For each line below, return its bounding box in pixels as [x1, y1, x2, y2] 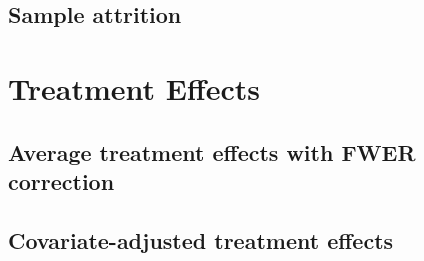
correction [8, 165, 115, 196]
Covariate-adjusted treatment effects [8, 224, 394, 255]
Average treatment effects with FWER [8, 136, 416, 167]
